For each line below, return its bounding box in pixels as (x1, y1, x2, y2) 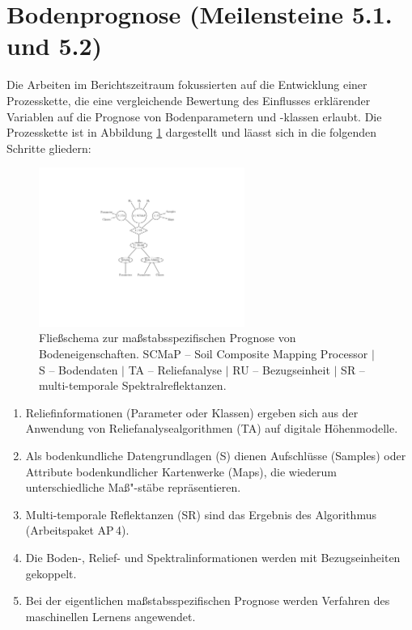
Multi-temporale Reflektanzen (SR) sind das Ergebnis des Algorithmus (25, 505, 376, 522)
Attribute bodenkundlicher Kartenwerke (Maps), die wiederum (25, 463, 337, 480)
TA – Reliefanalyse (128, 361, 223, 378)
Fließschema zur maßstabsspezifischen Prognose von (39, 329, 296, 346)
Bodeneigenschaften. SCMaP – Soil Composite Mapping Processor (39, 345, 368, 362)
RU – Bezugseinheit (232, 361, 330, 378)
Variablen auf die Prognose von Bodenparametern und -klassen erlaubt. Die (6, 108, 382, 125)
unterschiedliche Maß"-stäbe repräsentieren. (25, 479, 241, 496)
